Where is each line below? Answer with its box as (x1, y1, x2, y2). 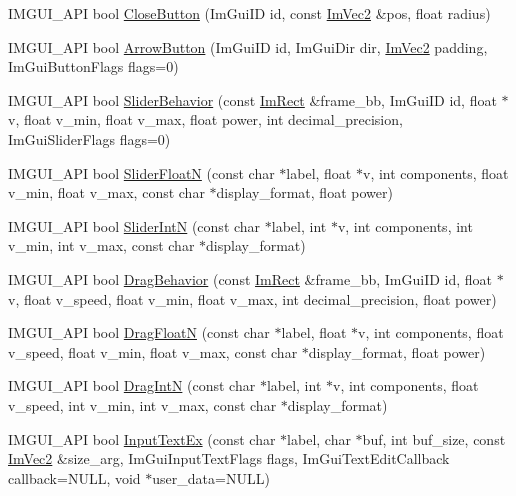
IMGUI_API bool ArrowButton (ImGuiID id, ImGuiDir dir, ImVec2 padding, (8, 36, 488, 57)
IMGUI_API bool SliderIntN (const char (8, 215, 261, 236)
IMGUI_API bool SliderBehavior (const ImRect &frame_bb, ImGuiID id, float (8, 89, 497, 110)
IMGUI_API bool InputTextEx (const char (8, 428, 276, 449)
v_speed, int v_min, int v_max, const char (8, 394, 277, 415)
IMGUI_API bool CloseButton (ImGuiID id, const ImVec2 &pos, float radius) (8, 3, 491, 23)
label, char (287, 428, 351, 449)
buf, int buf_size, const (362, 428, 506, 449)
